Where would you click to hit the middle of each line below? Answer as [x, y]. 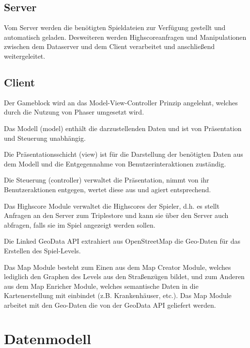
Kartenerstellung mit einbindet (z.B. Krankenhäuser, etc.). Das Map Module [118, 295]
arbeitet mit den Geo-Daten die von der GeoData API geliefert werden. [110, 305]
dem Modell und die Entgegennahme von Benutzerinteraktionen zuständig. [115, 163]
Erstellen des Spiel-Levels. [42, 250]
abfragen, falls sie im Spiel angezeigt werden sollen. [80, 224]
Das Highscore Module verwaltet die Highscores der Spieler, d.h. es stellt [112, 206]
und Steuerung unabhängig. [45, 138]
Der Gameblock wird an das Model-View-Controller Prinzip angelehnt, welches [121, 102]
